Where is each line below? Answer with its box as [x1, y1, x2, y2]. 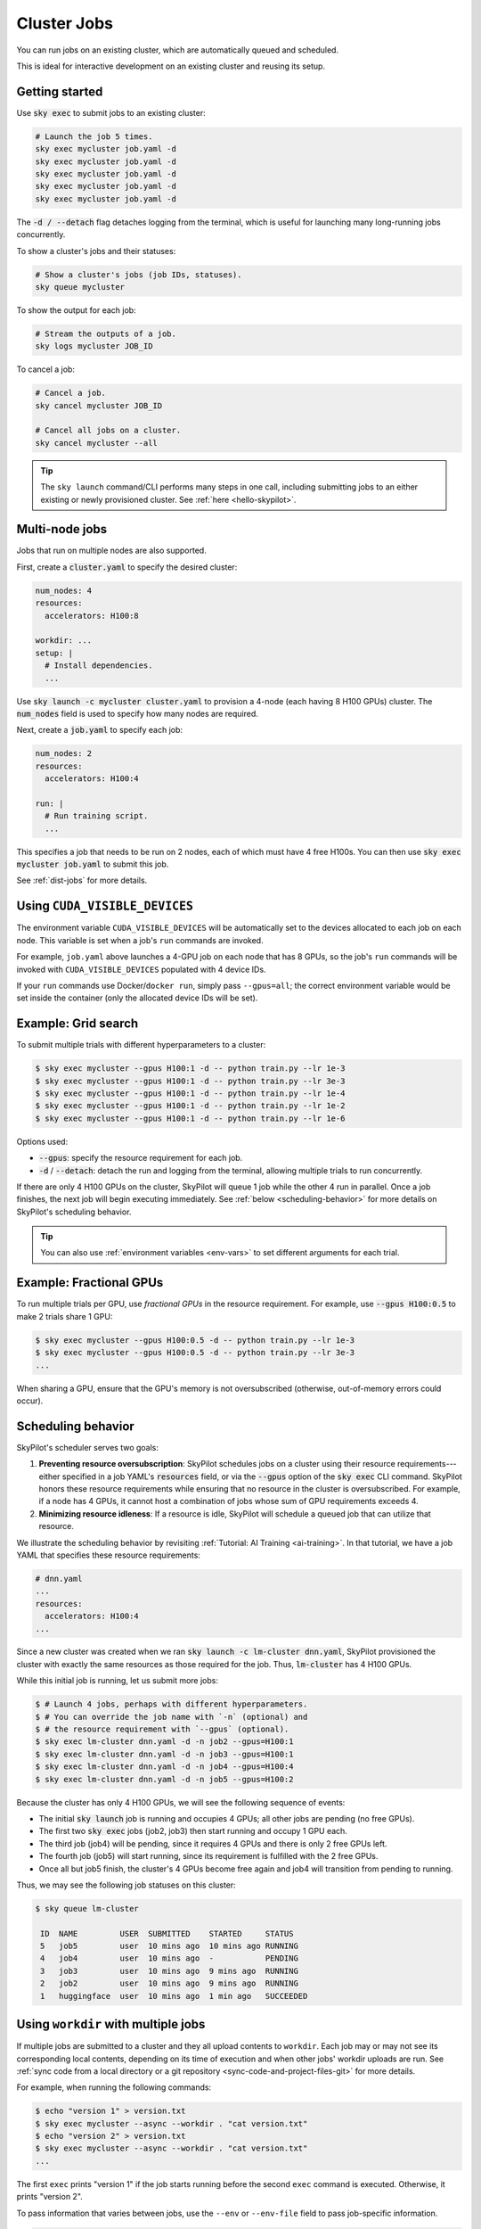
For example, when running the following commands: [16, 2082, 212, 2093]
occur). [16, 1395, 44, 1406]
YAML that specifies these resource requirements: [16, 1550, 200, 1560]
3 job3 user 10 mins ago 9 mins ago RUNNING [40, 1966, 298, 1976]
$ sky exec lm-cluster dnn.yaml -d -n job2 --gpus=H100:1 [35, 1737, 294, 1747]
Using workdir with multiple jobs [16, 2017, 206, 2032]
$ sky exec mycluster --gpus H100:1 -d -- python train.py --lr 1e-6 [35, 1113, 346, 1123]
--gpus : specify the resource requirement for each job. [38, 1153, 243, 1164]
